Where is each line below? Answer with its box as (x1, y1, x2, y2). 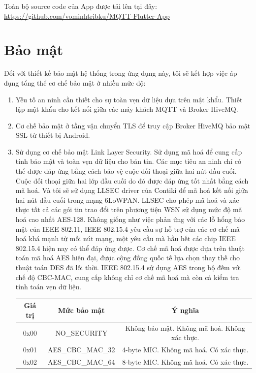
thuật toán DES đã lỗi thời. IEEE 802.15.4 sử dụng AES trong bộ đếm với (15, 262, 241, 272)
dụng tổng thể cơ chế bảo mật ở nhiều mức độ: (4, 77, 146, 88)
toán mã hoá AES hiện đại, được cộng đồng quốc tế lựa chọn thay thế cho (15, 252, 240, 263)
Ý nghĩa (171, 305, 199, 315)
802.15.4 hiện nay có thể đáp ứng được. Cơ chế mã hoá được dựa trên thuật (15, 243, 245, 253)
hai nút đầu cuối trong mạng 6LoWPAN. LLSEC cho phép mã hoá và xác (15, 194, 239, 205)
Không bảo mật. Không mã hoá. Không (125, 322, 245, 333)
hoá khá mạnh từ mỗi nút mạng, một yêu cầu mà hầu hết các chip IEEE (15, 233, 236, 244)
